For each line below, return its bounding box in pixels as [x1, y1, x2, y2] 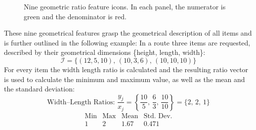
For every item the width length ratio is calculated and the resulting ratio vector [4, 64, 249, 74]
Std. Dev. [143, 112, 172, 120]
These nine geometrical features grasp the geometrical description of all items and [4, 28, 252, 38]
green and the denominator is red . [24, 11, 127, 21]
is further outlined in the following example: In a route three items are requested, [4, 37, 251, 47]
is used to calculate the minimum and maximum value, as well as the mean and [4, 74, 245, 84]
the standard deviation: [4, 84, 75, 94]
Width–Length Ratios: [47, 98, 115, 106]
